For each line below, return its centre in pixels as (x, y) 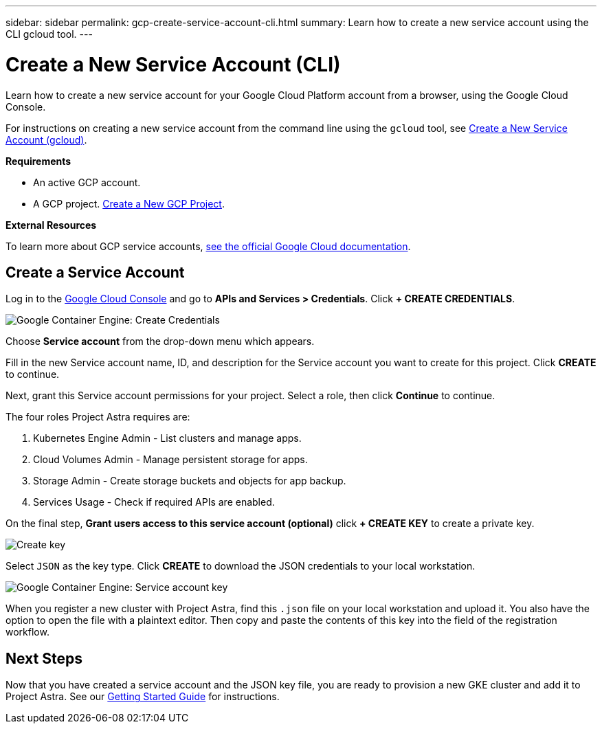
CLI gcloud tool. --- (49, 34)
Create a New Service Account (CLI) (173, 64)
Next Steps (44, 658)
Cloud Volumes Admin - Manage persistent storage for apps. (170, 460)
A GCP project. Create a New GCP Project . (129, 203)
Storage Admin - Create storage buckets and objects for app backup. (190, 481)
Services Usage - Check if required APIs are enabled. (154, 502)
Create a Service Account (95, 272)
